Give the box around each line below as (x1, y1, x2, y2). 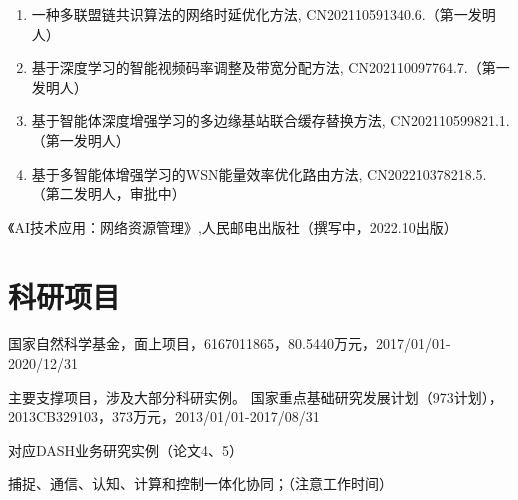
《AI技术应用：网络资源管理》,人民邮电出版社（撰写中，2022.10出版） (8, 216, 458, 237)
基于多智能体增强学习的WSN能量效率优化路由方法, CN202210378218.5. (31, 163, 487, 184)
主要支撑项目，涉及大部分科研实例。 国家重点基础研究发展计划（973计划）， (8, 386, 503, 407)
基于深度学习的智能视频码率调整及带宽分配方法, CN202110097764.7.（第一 (31, 57, 510, 78)
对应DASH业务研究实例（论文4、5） (8, 439, 244, 460)
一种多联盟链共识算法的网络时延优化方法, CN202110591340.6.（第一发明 (31, 4, 496, 24)
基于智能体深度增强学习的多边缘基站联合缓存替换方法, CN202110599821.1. (31, 110, 510, 131)
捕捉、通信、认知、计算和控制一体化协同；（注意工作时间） (8, 473, 393, 494)
